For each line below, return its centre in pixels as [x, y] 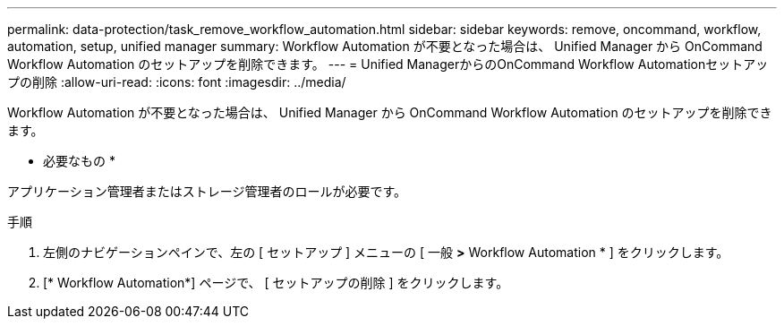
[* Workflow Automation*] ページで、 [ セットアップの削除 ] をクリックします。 [276, 283]
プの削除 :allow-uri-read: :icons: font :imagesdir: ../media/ [177, 82]
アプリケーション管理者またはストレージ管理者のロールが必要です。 [207, 191]
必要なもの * [79, 161]
